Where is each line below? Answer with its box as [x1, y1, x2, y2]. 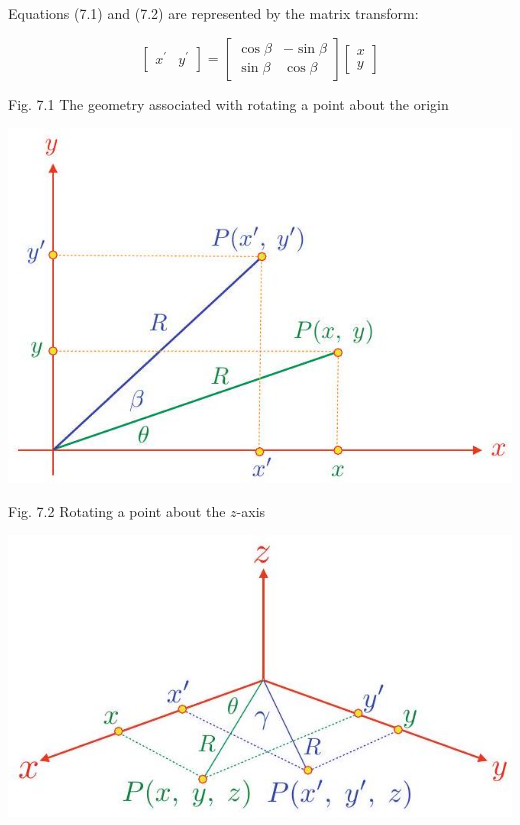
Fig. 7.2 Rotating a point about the [8, 500, 226, 521]
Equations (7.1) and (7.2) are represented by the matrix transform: [8, 3, 419, 23]
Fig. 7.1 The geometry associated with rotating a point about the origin [8, 93, 449, 114]
